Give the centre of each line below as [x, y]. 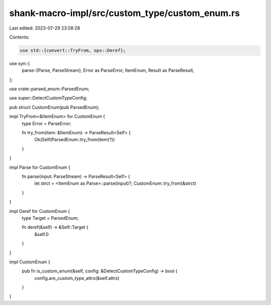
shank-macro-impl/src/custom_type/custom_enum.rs [125, 13]
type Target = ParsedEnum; [50, 218]
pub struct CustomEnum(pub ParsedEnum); [54, 107]
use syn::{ [20, 63]
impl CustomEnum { [30, 262]
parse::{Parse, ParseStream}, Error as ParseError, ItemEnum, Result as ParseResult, [108, 71]
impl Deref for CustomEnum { [40, 211]
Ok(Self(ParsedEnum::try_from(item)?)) [75, 140]
